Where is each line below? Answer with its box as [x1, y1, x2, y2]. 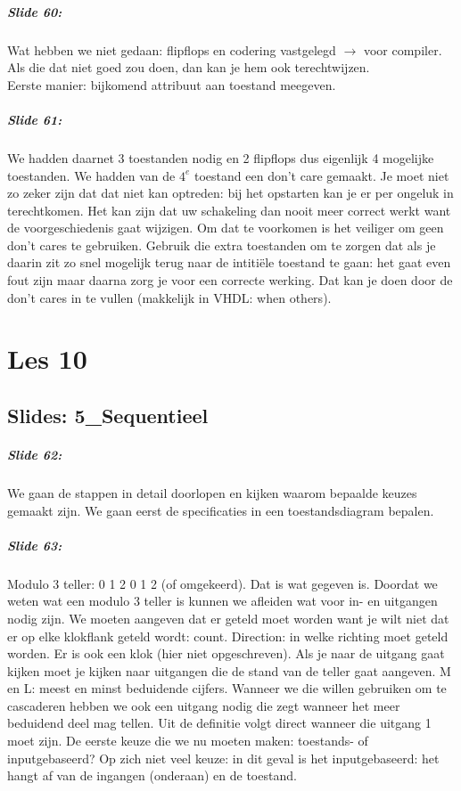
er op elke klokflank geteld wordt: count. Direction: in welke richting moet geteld [7, 626, 449, 645]
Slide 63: [7, 535, 62, 554]
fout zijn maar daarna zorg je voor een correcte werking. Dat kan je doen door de [7, 271, 453, 289]
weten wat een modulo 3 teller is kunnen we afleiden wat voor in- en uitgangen [7, 591, 438, 610]
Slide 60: [7, 2, 62, 20]
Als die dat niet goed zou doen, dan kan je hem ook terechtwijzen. [7, 58, 370, 77]
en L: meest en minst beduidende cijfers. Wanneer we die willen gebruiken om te [7, 679, 447, 697]
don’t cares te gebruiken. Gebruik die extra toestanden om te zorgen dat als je [7, 235, 436, 254]
